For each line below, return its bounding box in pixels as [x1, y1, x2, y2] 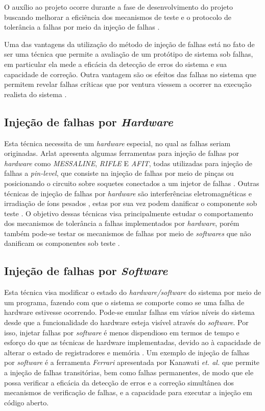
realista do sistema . [4, 88, 67, 99]
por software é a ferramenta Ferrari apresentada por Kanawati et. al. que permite [4, 357, 260, 368]
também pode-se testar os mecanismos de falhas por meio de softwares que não [4, 227, 251, 238]
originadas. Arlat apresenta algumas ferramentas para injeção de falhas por [4, 148, 239, 158]
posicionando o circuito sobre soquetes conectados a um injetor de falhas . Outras [4, 177, 259, 188]
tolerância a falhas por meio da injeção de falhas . [4, 21, 160, 32]
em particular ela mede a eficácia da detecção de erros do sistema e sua [4, 58, 227, 69]
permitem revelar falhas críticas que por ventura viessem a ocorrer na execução [4, 79, 252, 89]
